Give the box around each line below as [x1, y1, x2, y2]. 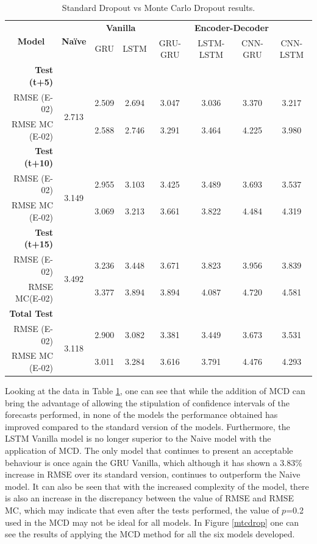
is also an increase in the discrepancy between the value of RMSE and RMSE [5, 492, 294, 504]
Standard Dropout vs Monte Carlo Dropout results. [62, 1, 255, 13]
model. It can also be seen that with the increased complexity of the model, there [5, 479, 309, 492]
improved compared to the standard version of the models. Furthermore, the [5, 420, 290, 433]
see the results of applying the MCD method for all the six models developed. [5, 528, 295, 540]
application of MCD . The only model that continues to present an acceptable [5, 444, 293, 456]
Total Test [9, 307, 54, 320]
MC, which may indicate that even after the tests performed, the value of [5, 503, 279, 516]
